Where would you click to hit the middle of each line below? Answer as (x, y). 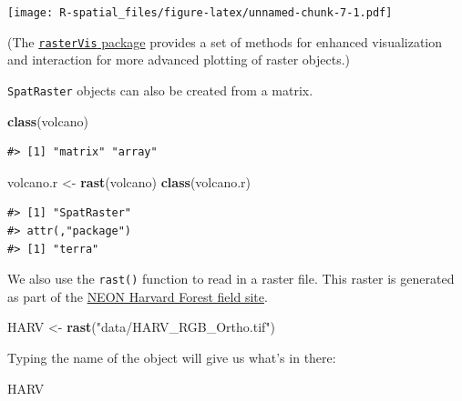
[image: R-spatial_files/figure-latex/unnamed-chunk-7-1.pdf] (200, 13)
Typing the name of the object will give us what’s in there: (172, 357)
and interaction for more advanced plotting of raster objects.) (179, 60)
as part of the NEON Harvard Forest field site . (138, 296)
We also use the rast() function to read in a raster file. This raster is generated (231, 279)
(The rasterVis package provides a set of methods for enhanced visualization (225, 41)
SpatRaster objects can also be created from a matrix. (160, 90)
